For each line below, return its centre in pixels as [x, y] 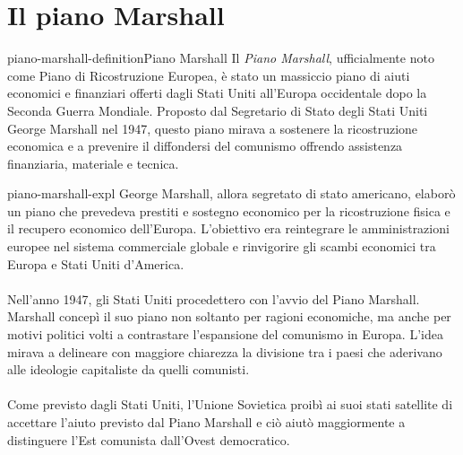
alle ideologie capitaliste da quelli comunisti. [129, 369]
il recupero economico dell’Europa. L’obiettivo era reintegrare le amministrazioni [228, 228]
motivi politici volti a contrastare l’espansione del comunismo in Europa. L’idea [225, 334]
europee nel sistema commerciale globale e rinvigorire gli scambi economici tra [222, 246]
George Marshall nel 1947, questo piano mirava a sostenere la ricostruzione [213, 128]
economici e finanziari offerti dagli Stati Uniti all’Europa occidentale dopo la [217, 93]
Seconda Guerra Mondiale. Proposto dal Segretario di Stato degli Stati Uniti [218, 110]
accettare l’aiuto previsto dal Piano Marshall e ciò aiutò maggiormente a [206, 422]
